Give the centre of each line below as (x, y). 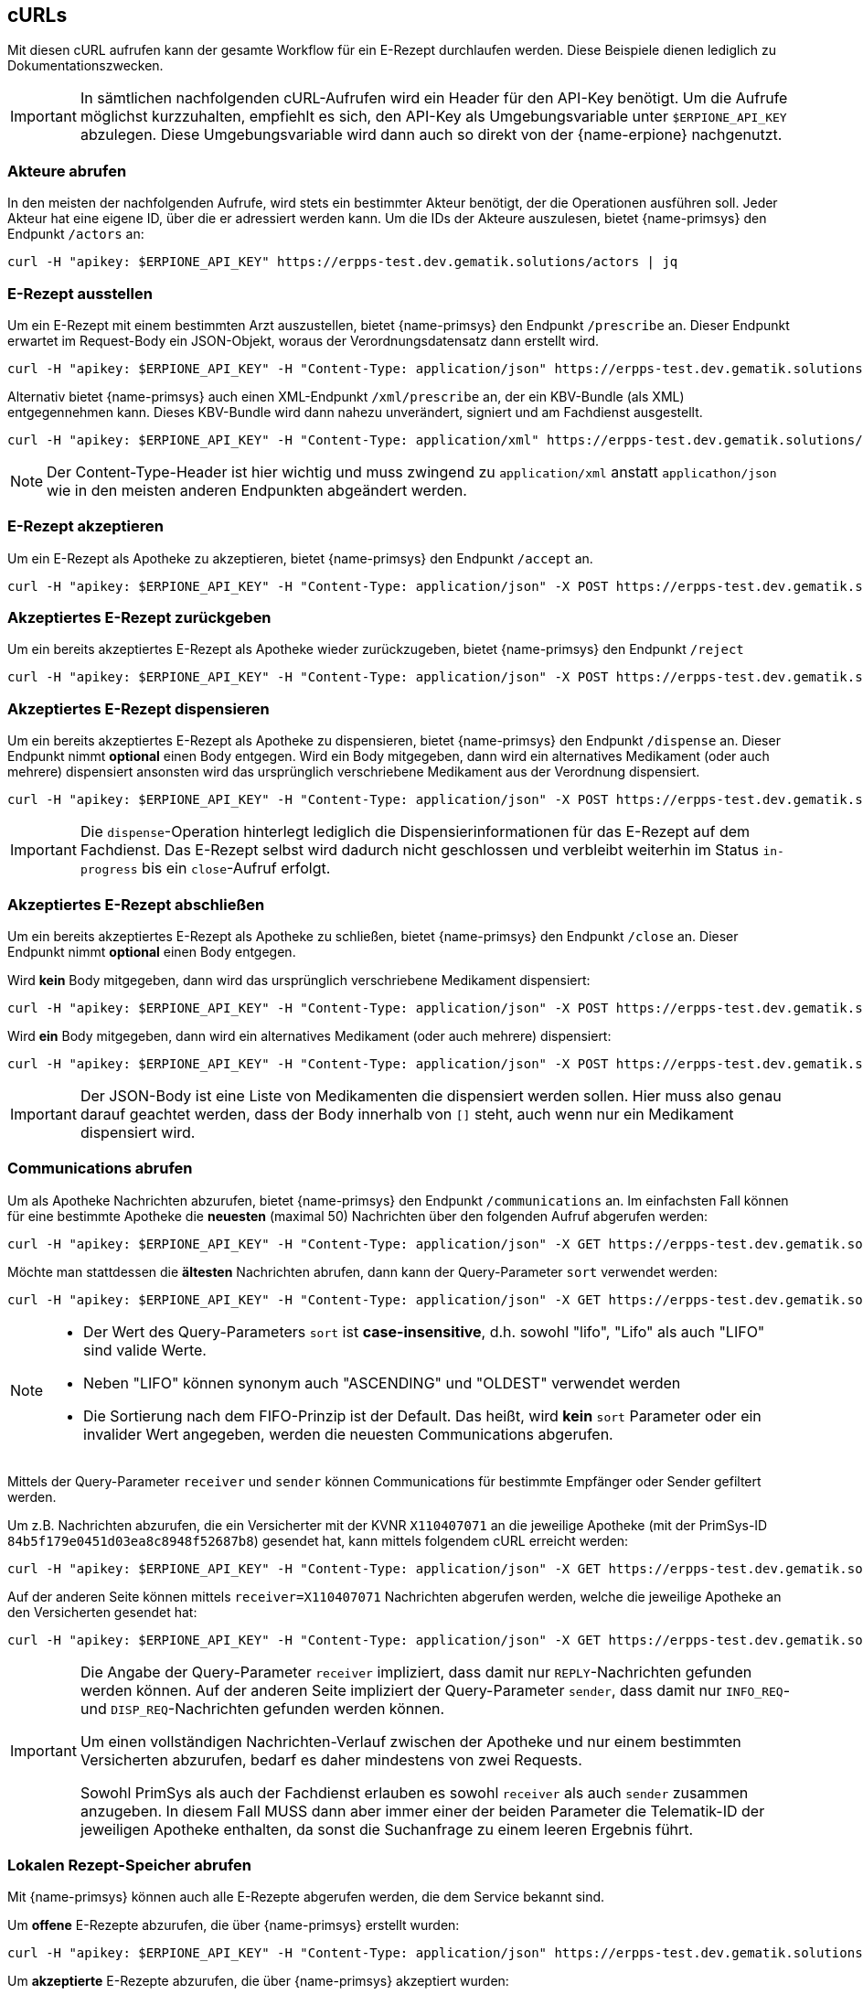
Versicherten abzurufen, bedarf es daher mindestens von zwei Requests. (331, 1759)
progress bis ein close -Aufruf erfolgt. (205, 868)
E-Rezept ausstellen (80, 293)
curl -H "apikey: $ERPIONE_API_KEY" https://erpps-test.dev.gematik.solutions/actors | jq (343, 262)
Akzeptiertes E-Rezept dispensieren (139, 708)
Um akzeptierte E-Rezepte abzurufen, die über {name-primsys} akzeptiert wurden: (258, 1981)
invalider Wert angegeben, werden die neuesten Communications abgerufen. (348, 1434)
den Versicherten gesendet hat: (102, 1612)
